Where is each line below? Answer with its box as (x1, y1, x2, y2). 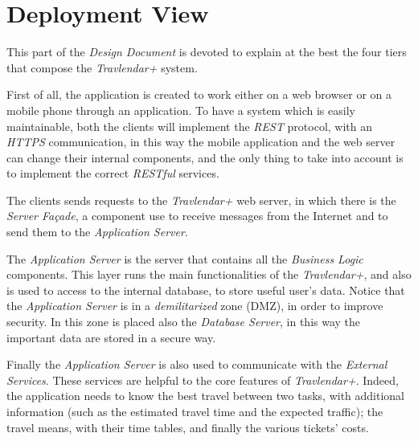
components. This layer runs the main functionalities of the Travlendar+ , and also (6, 266, 412, 283)
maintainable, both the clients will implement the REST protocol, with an (6, 117, 373, 134)
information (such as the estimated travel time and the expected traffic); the (6, 403, 383, 419)
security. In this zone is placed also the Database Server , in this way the (6, 313, 361, 330)
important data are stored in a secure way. (6, 329, 216, 345)
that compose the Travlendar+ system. (6, 59, 198, 76)
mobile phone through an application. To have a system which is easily (6, 101, 355, 118)
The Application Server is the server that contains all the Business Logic (6, 250, 363, 267)
